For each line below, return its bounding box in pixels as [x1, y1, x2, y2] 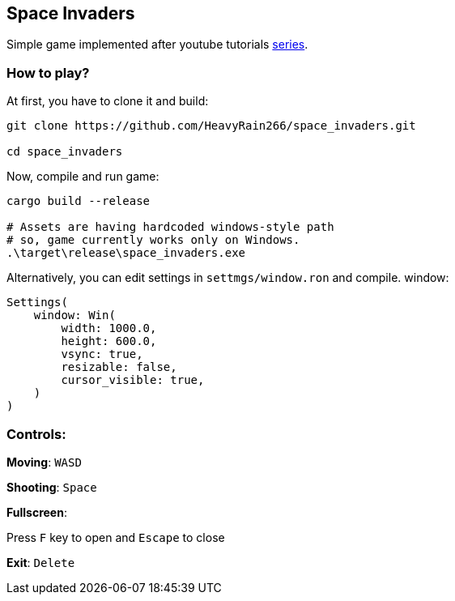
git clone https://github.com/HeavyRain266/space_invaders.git [6, 119, 416, 133]
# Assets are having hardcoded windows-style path [6, 220, 334, 234]
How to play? [6, 64, 90, 81]
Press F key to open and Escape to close [6, 530, 225, 544]
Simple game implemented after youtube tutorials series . [6, 37, 308, 52]
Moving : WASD [6, 454, 82, 469]
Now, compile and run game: [6, 169, 159, 184]
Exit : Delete [6, 555, 75, 569]
